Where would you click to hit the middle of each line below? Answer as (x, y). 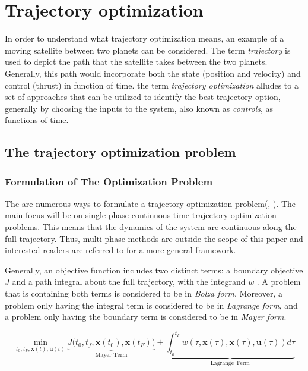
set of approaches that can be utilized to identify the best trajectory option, (143, 97)
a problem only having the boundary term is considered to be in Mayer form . (146, 317)
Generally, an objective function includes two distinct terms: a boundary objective (154, 270)
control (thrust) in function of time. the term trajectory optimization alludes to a (152, 85)
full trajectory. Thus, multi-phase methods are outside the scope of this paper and (154, 238)
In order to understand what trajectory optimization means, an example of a (145, 38)
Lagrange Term (230, 364)
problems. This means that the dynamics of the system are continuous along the (151, 227)
